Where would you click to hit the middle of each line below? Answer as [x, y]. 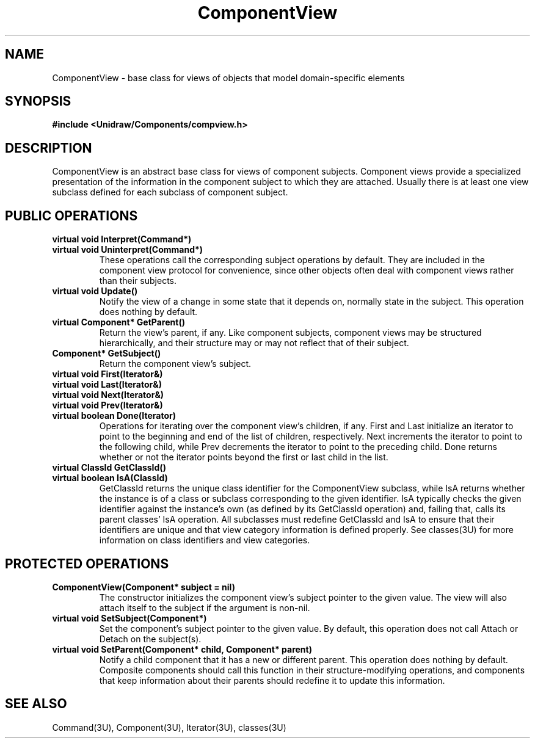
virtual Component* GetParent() [118, 322]
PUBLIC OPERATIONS [71, 216]
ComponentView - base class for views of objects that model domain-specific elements [228, 78]
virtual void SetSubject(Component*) [129, 618]
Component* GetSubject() [107, 353]
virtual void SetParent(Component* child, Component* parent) [182, 649]
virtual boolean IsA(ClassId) [110, 478]
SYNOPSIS [38, 101]
